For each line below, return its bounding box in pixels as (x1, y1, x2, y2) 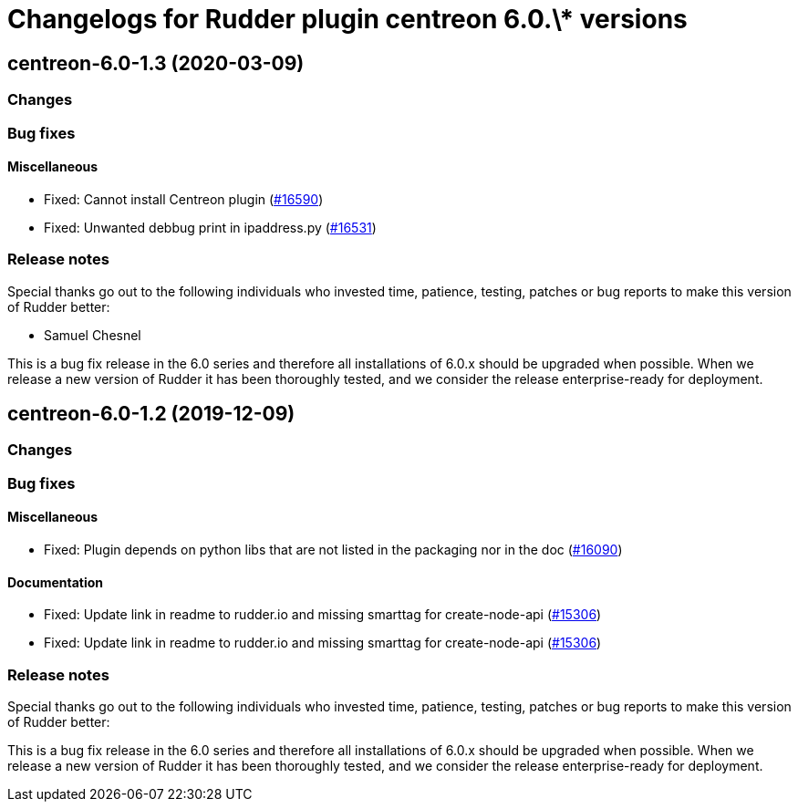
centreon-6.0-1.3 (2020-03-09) (7, 51, 305, 75)
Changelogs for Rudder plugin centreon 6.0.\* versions (7, 4, 688, 35)
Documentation (7, 574, 104, 590)
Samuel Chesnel (44, 327, 141, 343)
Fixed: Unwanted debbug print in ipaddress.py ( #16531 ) (44, 219, 377, 235)
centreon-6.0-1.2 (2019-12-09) (7, 401, 295, 425)
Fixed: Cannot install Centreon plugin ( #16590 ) (44, 191, 324, 207)
